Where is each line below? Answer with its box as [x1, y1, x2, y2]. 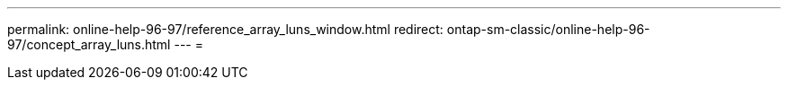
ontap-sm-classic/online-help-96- [446, 22, 650, 37]
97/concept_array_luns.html [7, 37, 171, 52]
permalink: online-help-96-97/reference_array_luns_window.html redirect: [7, 22, 443, 37]
